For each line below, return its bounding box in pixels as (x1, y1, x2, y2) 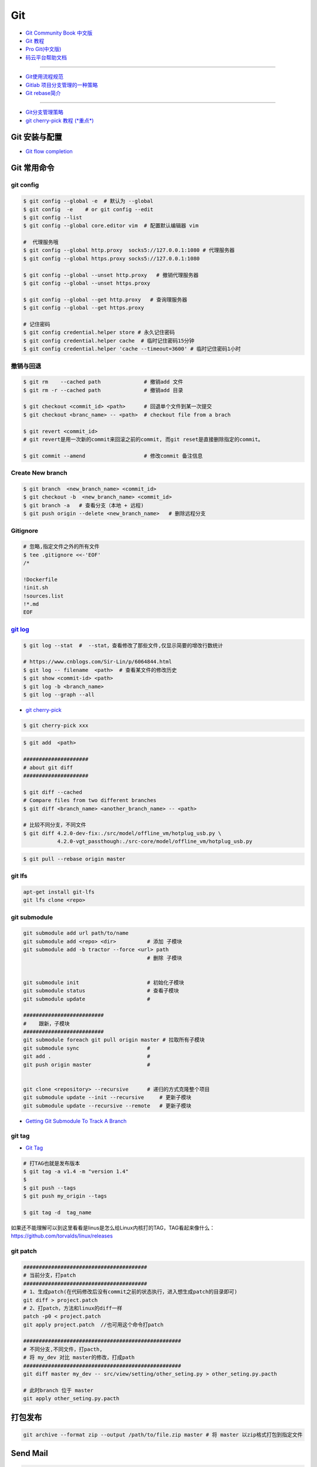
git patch (11, 1247, 38, 1255)
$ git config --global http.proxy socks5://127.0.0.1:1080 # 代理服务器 (23, 247, 235, 253)
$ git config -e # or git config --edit (23, 206, 154, 212)
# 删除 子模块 (147, 954, 183, 961)
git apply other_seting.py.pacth (23, 1395, 120, 1402)
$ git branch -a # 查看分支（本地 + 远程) (23, 502, 144, 509)
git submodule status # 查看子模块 (23, 988, 179, 994)
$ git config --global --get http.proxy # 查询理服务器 (23, 296, 188, 303)
